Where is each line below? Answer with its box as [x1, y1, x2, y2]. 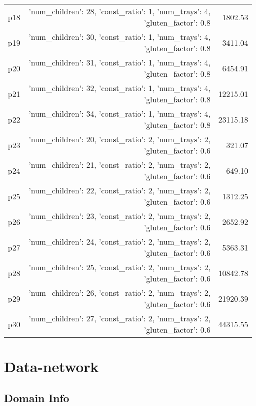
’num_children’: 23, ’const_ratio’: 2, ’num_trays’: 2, [29, 210, 211, 221]
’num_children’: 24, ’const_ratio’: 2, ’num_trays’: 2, [29, 236, 211, 247]
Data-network [4, 356, 99, 376]
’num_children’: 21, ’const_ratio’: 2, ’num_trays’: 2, [29, 159, 211, 170]
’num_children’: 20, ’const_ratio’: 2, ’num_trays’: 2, [29, 133, 211, 145]
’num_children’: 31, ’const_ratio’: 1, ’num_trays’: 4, [29, 57, 211, 68]
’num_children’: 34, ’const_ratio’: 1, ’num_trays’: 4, [29, 108, 211, 119]
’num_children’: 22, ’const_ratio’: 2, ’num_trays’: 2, [29, 185, 211, 196]
